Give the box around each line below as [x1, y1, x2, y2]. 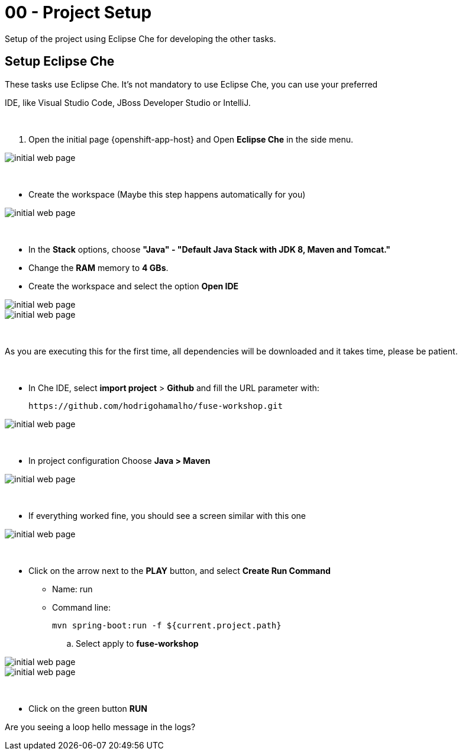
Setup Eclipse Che [5, 54, 115, 69]
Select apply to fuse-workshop [76, 638, 199, 648]
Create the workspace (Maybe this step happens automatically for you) [28, 189, 306, 199]
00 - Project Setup [5, 2, 152, 22]
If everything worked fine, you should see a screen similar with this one [28, 510, 306, 521]
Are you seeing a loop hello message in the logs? [5, 721, 196, 732]
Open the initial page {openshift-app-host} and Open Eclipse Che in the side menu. [28, 134, 354, 144]
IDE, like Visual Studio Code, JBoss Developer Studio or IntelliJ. [5, 97, 251, 108]
